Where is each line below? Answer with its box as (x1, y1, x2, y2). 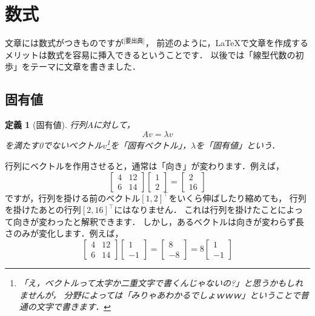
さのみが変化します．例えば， (5, 227, 124, 240)
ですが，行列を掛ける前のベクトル (5, 191, 141, 204)
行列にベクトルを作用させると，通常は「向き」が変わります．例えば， (5, 160, 284, 172)
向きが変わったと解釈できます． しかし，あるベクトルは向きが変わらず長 (13, 215, 304, 227)
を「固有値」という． (196, 139, 280, 152)
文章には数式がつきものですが (5, 36, 124, 49)
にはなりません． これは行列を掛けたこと (114, 203, 278, 216)
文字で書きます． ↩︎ (36, 300, 111, 313)
